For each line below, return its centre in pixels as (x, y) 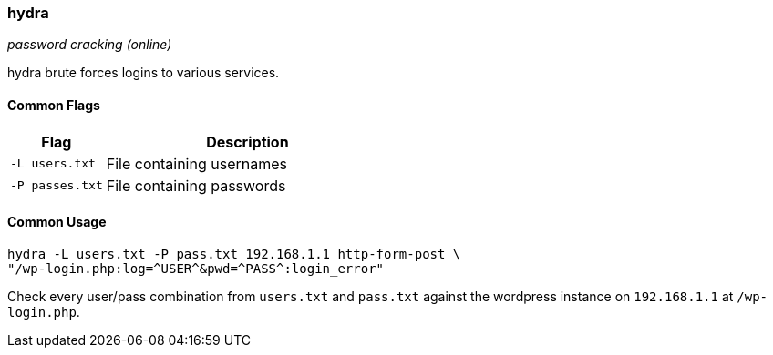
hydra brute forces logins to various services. (144, 73)
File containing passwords (196, 185)
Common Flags (54, 105)
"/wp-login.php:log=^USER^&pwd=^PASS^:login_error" (196, 268)
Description (247, 142)
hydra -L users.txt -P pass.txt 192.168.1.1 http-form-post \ (234, 254)
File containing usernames (196, 163)
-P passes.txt (57, 186)
